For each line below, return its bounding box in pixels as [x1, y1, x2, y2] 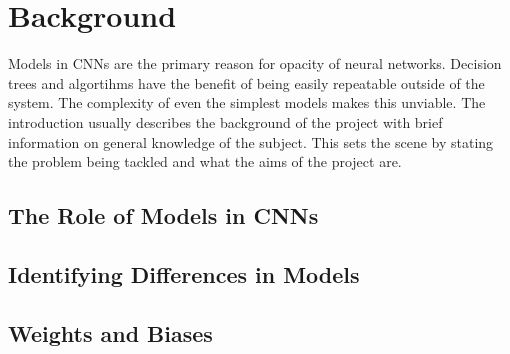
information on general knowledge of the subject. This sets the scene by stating [8, 131, 494, 152]
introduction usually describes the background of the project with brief [8, 111, 443, 132]
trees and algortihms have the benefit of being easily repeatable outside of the [8, 72, 485, 93]
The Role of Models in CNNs [8, 200, 319, 231]
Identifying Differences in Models [8, 258, 360, 289]
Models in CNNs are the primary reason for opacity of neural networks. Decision [8, 53, 502, 74]
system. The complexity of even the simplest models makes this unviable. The [8, 92, 486, 113]
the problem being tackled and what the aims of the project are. [8, 151, 402, 172]
